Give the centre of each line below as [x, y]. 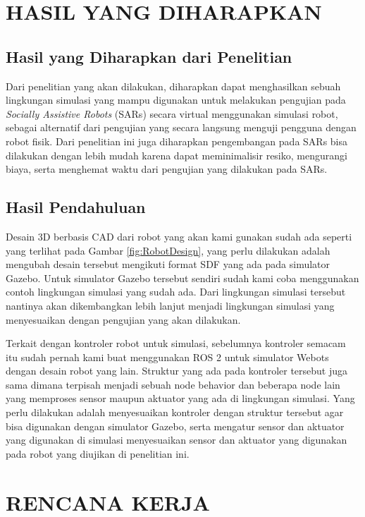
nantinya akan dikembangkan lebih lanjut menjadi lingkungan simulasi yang [170, 305]
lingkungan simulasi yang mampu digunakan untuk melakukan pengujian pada [176, 100]
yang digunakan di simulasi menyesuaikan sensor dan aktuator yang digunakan [177, 440]
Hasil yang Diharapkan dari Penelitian [149, 56]
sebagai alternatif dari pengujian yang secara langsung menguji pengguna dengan [181, 127]
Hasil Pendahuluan [76, 207]
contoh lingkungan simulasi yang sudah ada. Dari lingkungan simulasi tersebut [176, 292]
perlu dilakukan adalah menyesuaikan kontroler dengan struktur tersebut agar [175, 412]
